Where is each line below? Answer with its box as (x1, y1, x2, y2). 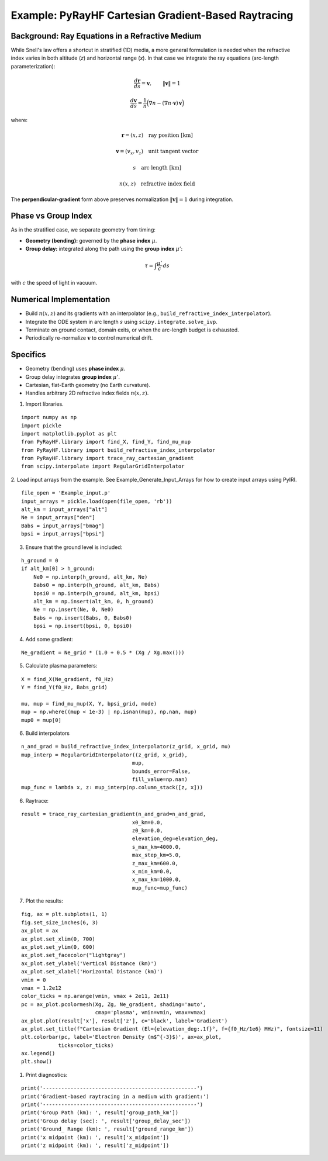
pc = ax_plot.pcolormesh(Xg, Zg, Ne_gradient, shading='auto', (21, 1001, 206, 1008)
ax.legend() (21, 1050, 56, 1057)
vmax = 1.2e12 (21, 984, 61, 991)
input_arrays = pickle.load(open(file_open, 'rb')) (21, 497, 172, 505)
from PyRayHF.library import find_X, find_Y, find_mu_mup (21, 438, 191, 445)
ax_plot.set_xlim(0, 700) (21, 935, 96, 942)
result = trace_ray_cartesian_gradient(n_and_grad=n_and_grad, (21, 811, 206, 818)
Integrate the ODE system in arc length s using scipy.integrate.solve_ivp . (25, 318, 217, 325)
